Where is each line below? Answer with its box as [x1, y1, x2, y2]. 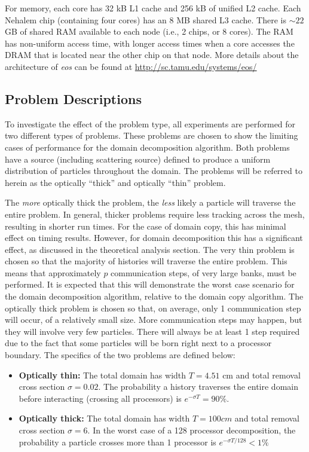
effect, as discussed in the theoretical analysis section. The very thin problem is [5, 243, 295, 255]
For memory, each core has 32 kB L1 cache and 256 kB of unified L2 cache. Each [5, 2, 301, 14]
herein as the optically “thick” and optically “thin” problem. [5, 176, 226, 188]
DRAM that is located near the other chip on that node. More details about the [5, 48, 299, 61]
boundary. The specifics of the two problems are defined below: [5, 349, 235, 361]
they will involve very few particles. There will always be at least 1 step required [5, 325, 300, 337]
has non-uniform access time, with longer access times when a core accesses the [5, 36, 295, 49]
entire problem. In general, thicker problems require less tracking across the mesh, [5, 207, 305, 220]
